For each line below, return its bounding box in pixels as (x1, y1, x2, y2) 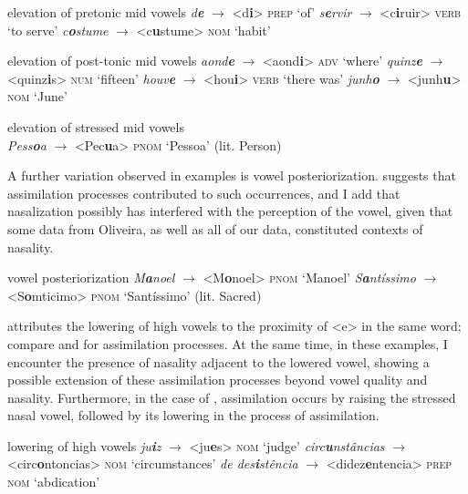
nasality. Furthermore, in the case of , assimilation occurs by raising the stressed (7, 387, 456, 407)
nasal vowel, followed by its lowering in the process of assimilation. (7, 406, 380, 425)
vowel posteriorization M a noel (7, 268, 175, 287)
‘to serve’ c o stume (7, 20, 109, 39)
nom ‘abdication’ (7, 472, 100, 491)
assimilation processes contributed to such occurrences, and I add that (7, 183, 400, 202)
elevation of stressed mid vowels (7, 117, 184, 136)
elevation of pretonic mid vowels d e (7, 3, 204, 21)
